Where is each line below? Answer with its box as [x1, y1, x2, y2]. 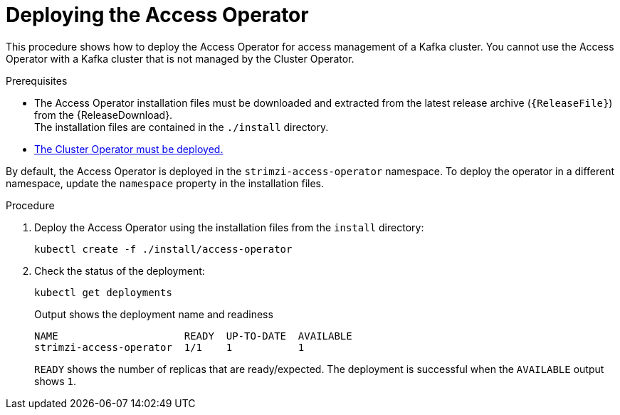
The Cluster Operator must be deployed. [34, 142, 224, 155]
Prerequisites [6, 74, 68, 87]
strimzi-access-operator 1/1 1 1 [34, 341, 305, 353]
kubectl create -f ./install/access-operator [34, 243, 293, 255]
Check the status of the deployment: [34, 264, 205, 277]
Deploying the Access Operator [6, 3, 309, 27]
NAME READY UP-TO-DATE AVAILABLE [34, 330, 352, 342]
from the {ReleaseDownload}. [34, 108, 173, 121]
